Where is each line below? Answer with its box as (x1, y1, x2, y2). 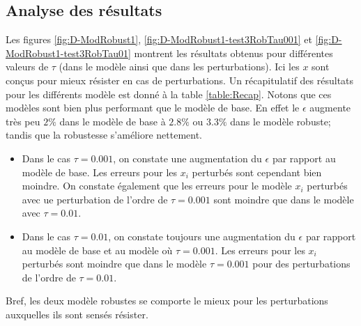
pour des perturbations (252, 256, 351, 271)
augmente (309, 100, 351, 115)
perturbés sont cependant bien (192, 164, 322, 179)
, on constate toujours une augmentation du (108, 228, 295, 243)
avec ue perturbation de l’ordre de (22, 192, 168, 206)
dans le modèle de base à (59, 114, 166, 128)
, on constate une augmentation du (113, 150, 262, 165)
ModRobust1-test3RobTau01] (6, 45, 131, 60)
